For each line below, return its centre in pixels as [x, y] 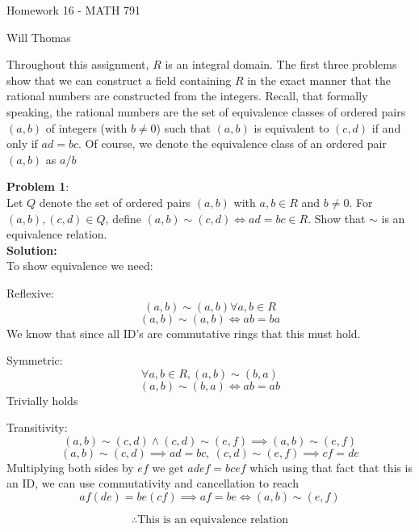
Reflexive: [30, 292]
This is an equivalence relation [213, 520]
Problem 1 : [38, 186]
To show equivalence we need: [80, 266]
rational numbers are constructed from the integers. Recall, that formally [187, 96]
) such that [183, 127]
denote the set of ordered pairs [115, 202]
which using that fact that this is [331, 467]
